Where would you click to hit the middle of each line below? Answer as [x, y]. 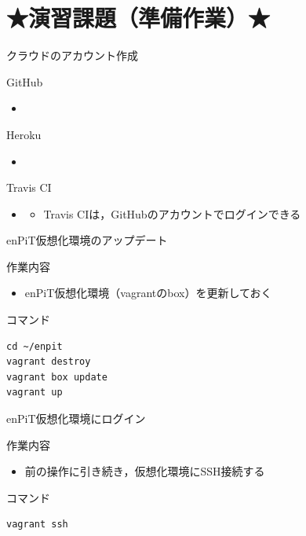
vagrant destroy [49, 362]
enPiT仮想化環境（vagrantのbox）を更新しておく [148, 293]
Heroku [24, 134]
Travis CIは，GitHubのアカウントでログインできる [172, 213]
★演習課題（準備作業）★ [138, 18]
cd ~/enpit [35, 346]
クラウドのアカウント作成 [72, 55]
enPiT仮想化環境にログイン [76, 419]
